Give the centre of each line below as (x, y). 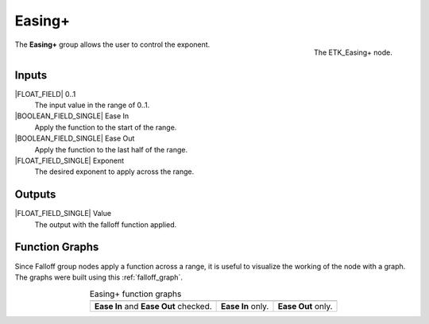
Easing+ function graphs (135, 294)
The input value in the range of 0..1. (92, 105)
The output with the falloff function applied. (106, 224)
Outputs (35, 195)
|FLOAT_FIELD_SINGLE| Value (63, 214)
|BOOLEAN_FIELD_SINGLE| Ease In (72, 116)
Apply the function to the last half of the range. (111, 149)
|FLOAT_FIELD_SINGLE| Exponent (70, 160)
